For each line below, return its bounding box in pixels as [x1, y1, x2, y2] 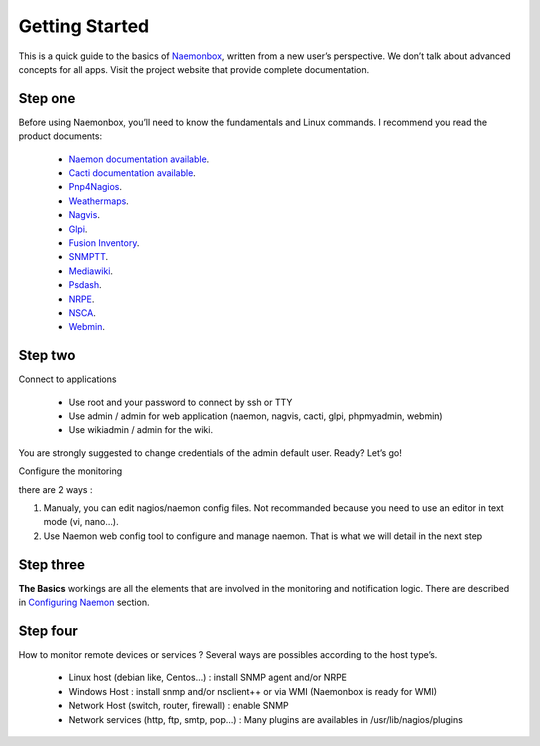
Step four [18, 622, 79, 639]
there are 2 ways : [18, 483, 93, 495]
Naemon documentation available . [68, 153, 210, 165]
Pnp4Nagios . [68, 181, 123, 193]
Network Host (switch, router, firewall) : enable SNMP [68, 700, 289, 712]
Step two [18, 347, 76, 364]
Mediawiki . [68, 265, 114, 277]
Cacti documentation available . [68, 167, 197, 179]
